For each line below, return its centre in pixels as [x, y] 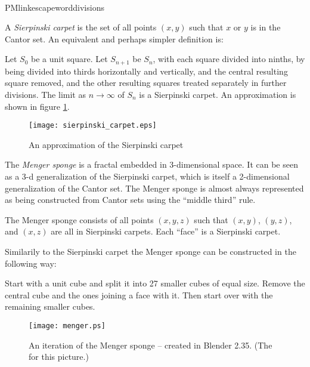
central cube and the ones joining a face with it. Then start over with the [139, 294]
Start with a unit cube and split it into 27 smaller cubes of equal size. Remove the [155, 283]
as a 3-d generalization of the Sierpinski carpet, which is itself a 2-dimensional [147, 176]
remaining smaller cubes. [50, 306]
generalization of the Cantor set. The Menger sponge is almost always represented [154, 188]
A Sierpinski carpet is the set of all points [81, 27]
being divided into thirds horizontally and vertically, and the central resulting [146, 71]
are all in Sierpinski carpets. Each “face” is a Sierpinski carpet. [166, 231]
